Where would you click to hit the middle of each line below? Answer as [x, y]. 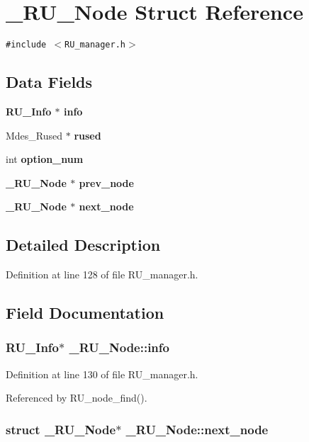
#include [26, 45]
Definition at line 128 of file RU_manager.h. [102, 274]
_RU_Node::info [119, 347]
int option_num [45, 159]
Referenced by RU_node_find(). [77, 398]
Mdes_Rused [34, 135]
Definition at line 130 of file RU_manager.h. [102, 374]
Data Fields [49, 82]
